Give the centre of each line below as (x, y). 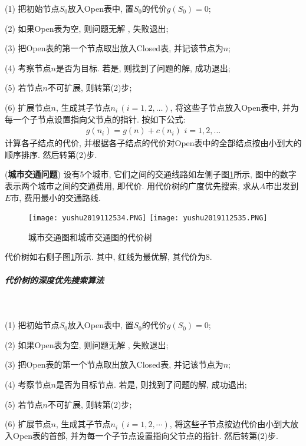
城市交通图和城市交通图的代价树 (90, 237)
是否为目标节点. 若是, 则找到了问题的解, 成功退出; (151, 384)
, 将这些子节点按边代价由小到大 (230, 424)
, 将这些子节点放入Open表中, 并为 (234, 107)
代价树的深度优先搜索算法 (54, 280)
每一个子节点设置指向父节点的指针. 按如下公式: (95, 119)
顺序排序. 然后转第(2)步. (51, 154)
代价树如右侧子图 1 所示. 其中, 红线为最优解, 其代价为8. (108, 257)
